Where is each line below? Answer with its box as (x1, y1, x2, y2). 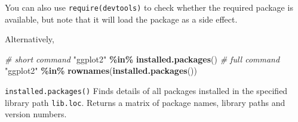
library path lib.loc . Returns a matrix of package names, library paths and (5, 96, 285, 108)
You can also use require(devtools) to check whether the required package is (5, 1, 293, 13)
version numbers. (5, 108, 67, 120)
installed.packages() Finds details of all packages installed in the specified (5, 85, 288, 97)
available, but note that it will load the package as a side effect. (5, 12, 238, 25)
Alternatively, (5, 33, 54, 45)
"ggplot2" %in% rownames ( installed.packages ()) (5, 64, 197, 77)
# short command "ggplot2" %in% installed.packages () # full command (5, 52, 280, 65)
